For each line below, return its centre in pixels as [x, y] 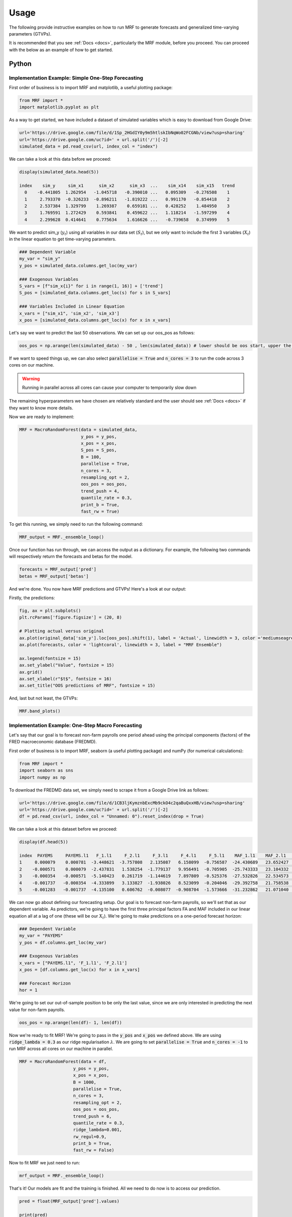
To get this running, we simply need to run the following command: [76, 524]
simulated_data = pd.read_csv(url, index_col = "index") [89, 146]
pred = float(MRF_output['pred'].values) [69, 1201]
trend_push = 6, [92, 1116]
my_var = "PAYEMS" [41, 936]
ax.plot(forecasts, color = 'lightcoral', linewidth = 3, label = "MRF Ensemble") [121, 645]
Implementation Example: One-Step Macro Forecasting [75, 725]
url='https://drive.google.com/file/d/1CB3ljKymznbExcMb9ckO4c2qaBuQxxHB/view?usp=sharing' [132, 803]
